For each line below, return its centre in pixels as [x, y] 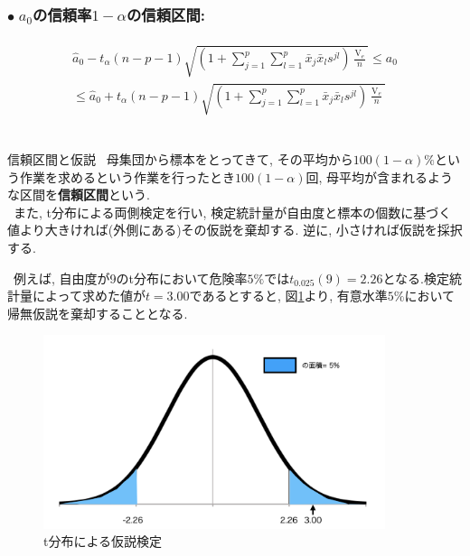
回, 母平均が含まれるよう [380, 176]
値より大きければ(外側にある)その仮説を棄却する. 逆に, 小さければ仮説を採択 [235, 230]
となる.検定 [416, 278]
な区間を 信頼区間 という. [79, 195]
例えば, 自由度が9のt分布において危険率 [130, 278]
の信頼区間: [165, 14]
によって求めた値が [89, 296]
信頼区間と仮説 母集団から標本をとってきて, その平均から [180, 159]
